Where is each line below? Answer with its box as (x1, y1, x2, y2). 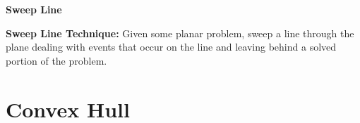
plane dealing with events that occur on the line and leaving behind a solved (6, 39, 337, 54)
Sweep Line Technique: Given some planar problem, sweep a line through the (6, 25, 354, 40)
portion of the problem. (6, 53, 107, 67)
